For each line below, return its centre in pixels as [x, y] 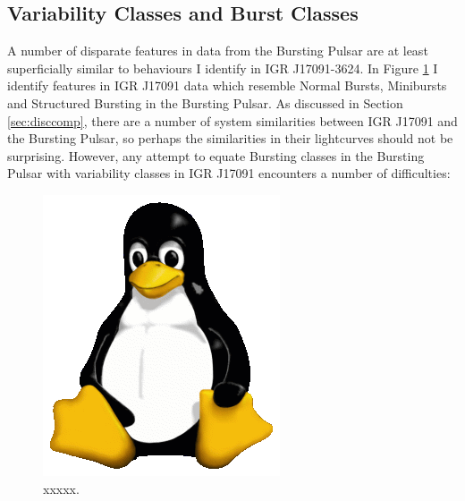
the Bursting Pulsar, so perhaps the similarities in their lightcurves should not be [230, 138]
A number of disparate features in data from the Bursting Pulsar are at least [218, 51]
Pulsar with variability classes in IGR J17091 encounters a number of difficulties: [229, 173]
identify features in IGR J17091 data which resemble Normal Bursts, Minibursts [227, 85]
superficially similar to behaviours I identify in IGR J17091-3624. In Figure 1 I [223, 68]
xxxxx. [61, 488]
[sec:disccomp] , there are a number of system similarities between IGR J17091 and [232, 120]
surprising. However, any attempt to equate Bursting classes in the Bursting [216, 155]
